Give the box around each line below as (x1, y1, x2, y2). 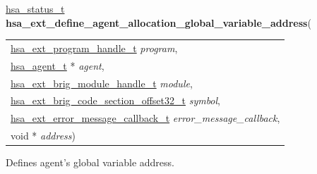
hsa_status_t (6, 1, 65, 15)
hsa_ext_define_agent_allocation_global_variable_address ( (6, 15, 311, 30)
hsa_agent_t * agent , (11, 58, 104, 73)
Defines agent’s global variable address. (6, 155, 174, 170)
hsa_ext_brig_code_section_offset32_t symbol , (11, 93, 221, 108)
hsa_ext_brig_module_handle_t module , (11, 75, 193, 90)
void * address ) (11, 128, 76, 143)
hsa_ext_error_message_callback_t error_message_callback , (11, 111, 280, 125)
